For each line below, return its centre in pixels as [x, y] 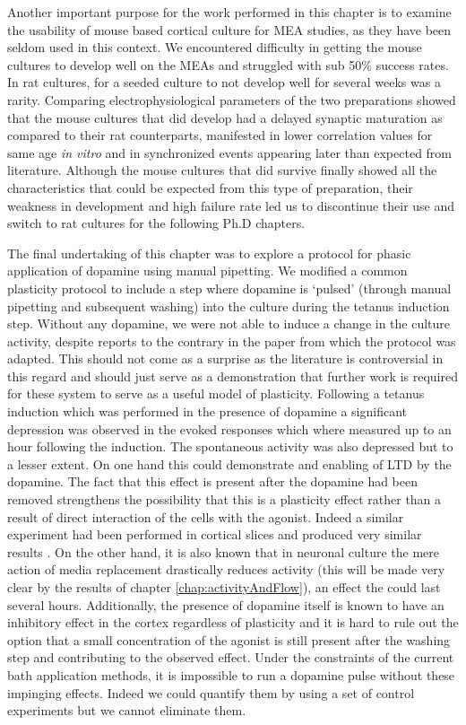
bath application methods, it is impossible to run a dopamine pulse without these [231, 674]
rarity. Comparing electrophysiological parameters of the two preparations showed [232, 99]
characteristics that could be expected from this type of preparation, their [210, 187]
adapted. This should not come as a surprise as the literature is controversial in [225, 358]
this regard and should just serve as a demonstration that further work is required [233, 376]
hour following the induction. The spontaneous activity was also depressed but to [230, 446]
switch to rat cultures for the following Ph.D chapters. [156, 223]
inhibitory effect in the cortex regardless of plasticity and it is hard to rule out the [233, 622]
